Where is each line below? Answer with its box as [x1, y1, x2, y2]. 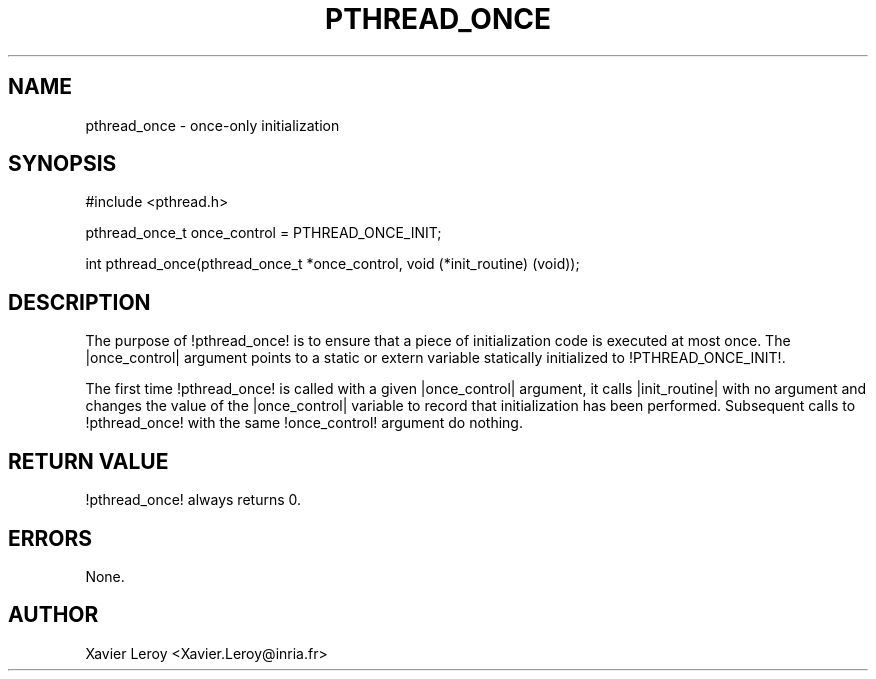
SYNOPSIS [8, 151, 117, 177]
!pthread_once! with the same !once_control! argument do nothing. [85, 414, 523, 432]
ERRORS [8, 525, 93, 551]
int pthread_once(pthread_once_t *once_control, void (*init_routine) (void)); [85, 255, 580, 273]
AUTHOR [8, 602, 99, 628]
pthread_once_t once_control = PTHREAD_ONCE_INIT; [85, 224, 442, 242]
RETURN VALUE [8, 448, 169, 474]
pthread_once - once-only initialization [85, 116, 340, 134]
